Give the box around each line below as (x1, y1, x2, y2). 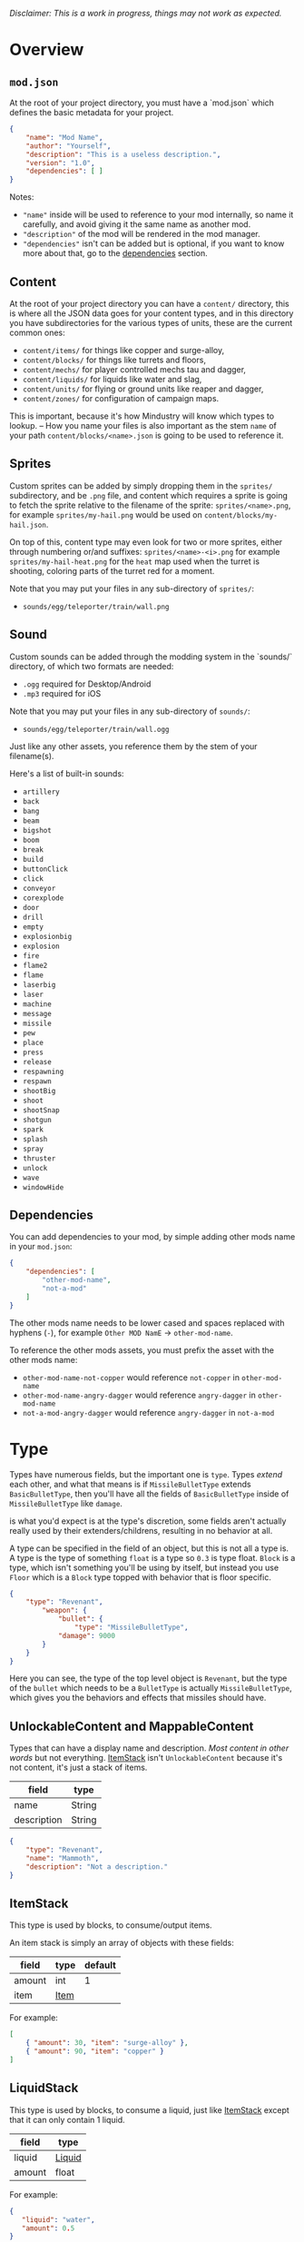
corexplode (22, 894, 64, 903)
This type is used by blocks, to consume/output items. (9, 1920, 212, 1931)
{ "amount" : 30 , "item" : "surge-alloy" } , (25, 2039, 189, 2048)
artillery (22, 787, 61, 796)
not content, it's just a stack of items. (9, 1762, 148, 1773)
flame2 (22, 961, 48, 970)
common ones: (9, 327, 65, 338)
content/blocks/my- (203, 510, 279, 520)
